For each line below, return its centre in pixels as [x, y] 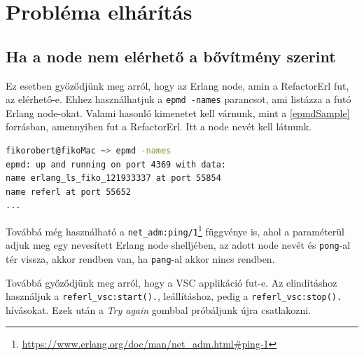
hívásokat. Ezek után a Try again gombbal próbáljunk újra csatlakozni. [159, 309]
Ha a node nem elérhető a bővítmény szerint [171, 56]
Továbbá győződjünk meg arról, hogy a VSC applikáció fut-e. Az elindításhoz [171, 282]
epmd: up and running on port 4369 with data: [116, 164]
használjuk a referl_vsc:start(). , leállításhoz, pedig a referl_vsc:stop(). [174, 296]
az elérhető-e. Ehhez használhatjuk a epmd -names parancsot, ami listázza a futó [178, 99]
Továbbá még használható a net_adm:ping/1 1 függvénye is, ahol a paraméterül [175, 230]
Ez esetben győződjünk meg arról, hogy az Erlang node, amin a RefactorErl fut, [177, 85]
